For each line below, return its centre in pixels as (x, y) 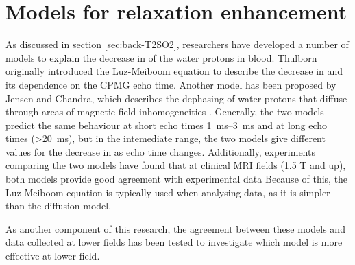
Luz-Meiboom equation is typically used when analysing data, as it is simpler (168, 192)
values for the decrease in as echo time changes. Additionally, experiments (160, 151)
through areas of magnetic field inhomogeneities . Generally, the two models (165, 112)
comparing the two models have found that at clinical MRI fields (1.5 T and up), (176, 165)
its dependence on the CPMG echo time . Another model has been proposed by (171, 84)
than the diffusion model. (59, 206)
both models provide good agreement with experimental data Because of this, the (177, 179)
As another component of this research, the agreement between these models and (175, 228)
